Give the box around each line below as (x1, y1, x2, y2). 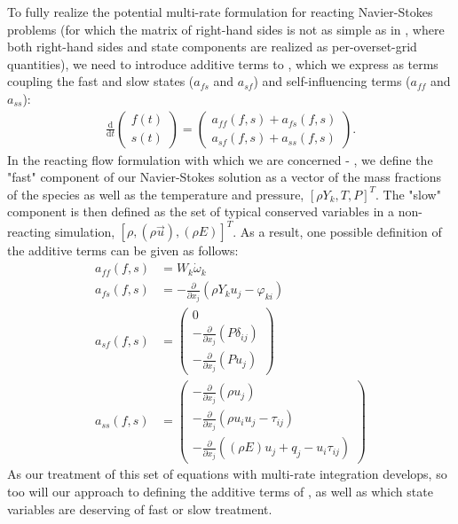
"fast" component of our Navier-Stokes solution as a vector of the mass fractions (7, 168, 442, 186)
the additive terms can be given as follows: (7, 241, 239, 260)
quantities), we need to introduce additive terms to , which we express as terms (7, 54, 438, 73)
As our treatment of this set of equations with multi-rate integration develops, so (7, 465, 447, 483)
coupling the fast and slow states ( (7, 72, 194, 90)
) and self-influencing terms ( (253, 72, 411, 90)
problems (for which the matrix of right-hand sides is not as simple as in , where (7, 20, 445, 38)
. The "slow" (375, 184, 441, 203)
